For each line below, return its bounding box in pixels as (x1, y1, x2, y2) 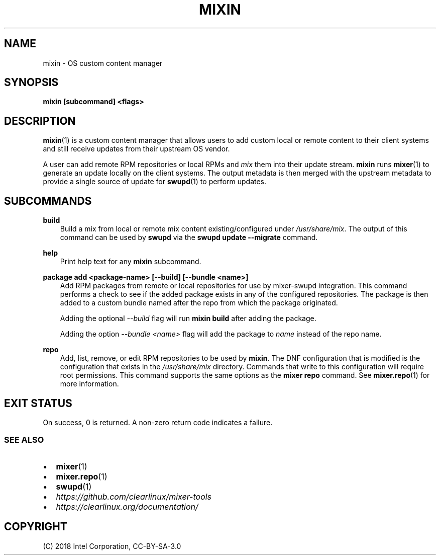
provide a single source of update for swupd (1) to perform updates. (43, 177, 267, 186)
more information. (60, 379, 119, 388)
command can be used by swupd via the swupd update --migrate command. (60, 233, 318, 242)
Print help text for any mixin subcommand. (60, 257, 201, 266)
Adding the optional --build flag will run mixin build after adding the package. (60, 314, 316, 323)
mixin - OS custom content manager (43, 58, 163, 67)
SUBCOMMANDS (4, 194, 92, 207)
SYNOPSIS (4, 76, 59, 89)
